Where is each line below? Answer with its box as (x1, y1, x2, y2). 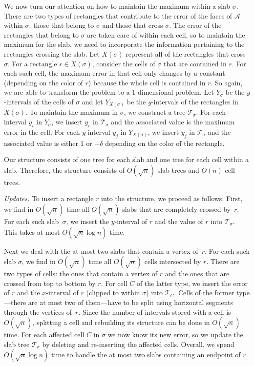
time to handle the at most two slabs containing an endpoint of (51, 349, 241, 360)
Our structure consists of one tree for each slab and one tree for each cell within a (4, 154, 249, 164)
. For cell (101, 278, 127, 288)
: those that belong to (29, 20, 94, 30)
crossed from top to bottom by (4, 278, 96, 288)
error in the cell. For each (4, 126, 80, 137)
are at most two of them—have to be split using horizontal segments (28, 297, 233, 307)
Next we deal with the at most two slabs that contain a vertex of (4, 245, 198, 256)
